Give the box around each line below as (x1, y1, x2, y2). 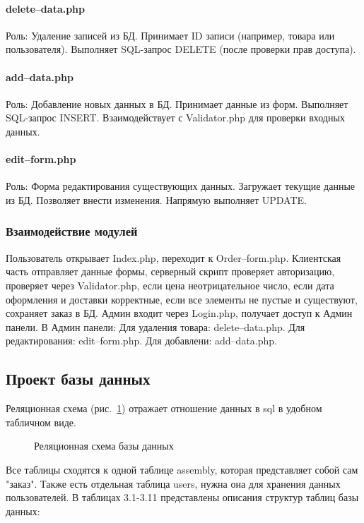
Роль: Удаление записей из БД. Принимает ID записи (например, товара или (6, 28, 335, 42)
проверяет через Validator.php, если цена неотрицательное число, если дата (6, 277, 334, 292)
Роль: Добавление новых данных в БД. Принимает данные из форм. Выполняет (6, 96, 348, 111)
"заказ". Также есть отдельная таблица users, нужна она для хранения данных (6, 476, 341, 491)
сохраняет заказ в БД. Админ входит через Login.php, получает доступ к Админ (6, 306, 353, 320)
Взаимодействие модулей (6, 222, 138, 240)
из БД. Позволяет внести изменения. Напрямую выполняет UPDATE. (6, 192, 307, 207)
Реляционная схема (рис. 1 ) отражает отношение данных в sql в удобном (6, 401, 322, 416)
